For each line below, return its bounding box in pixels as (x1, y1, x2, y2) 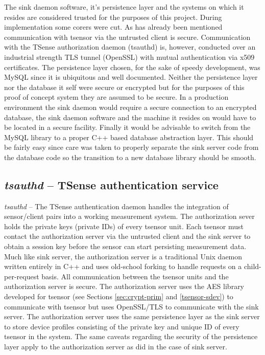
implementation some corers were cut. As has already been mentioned (4, 21, 223, 32)
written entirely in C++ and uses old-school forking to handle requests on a (4, 261, 242, 272)
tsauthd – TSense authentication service (4, 176, 219, 192)
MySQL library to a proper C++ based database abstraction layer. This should (4, 131, 254, 142)
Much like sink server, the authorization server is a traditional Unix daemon (4, 251, 243, 261)
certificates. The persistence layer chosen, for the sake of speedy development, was (4, 61, 260, 72)
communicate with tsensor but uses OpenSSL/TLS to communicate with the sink (4, 301, 259, 312)
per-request (4, 271, 39, 281)
